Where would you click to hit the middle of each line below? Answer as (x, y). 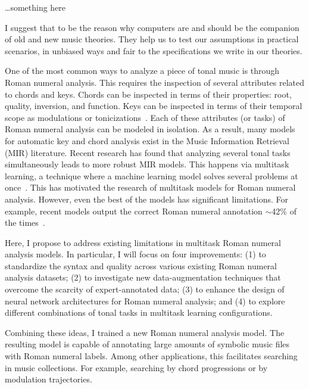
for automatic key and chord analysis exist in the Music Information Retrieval (147, 140)
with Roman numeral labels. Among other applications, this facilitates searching (151, 356)
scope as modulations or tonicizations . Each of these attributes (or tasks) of (145, 117)
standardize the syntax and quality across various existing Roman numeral (141, 265)
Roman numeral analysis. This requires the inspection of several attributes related (155, 82)
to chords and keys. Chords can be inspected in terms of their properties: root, (148, 94)
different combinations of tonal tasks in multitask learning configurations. (139, 312)
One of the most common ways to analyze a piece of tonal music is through (142, 71)
